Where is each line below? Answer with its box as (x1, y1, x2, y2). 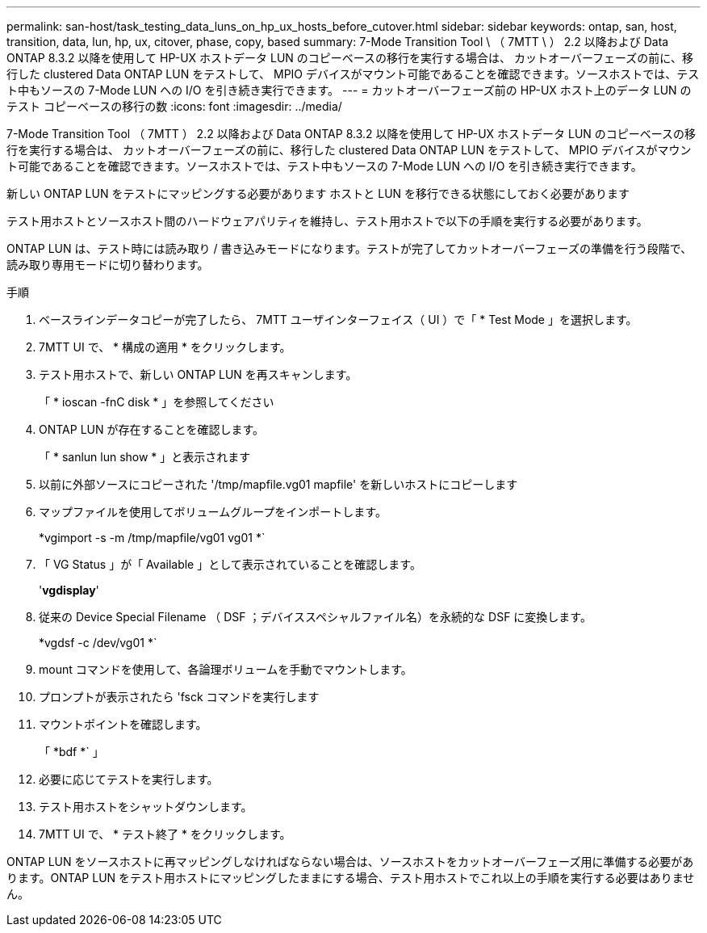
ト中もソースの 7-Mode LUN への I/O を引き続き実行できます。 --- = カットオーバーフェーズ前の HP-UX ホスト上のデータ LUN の (6, 83, 692, 97)
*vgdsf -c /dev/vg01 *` (39, 636, 157, 649)
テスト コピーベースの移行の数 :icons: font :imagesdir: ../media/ (6, 99, 342, 113)
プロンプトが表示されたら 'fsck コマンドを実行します (39, 690, 320, 704)
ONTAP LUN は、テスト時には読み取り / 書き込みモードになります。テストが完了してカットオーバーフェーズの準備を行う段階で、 (6, 242, 692, 255)
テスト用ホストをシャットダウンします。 (39, 800, 253, 813)
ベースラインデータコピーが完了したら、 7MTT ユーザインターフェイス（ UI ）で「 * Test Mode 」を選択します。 (39, 313, 638, 326)
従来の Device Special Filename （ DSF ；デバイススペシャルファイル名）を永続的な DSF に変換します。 (39, 610, 592, 624)
